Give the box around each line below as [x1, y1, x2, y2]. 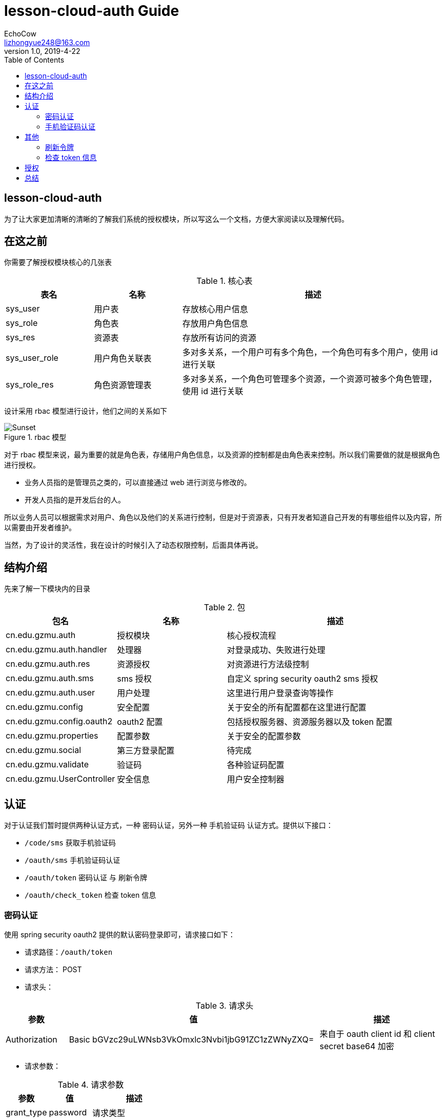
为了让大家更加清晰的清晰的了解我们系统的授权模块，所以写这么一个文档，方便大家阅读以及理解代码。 [4, 214, 349, 223]
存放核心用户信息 [182, 304, 248, 315]
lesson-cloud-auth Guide [4, 2, 179, 20]
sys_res [6, 332, 35, 343]
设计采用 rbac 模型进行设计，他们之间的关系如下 [4, 407, 167, 416]
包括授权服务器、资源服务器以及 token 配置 [227, 717, 393, 727]
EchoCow [4, 29, 36, 38]
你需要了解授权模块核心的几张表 [4, 258, 112, 267]
